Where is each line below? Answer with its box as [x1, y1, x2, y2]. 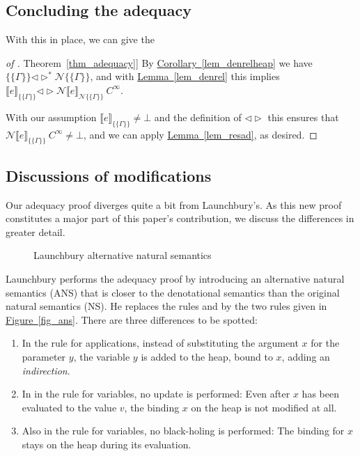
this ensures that [267, 109, 339, 124]
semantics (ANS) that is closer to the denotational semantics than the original [6, 285, 340, 299]
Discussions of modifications [6, 164, 212, 186]
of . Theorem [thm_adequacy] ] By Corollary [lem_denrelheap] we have [6, 55, 313, 70]
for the [311, 336, 340, 350]
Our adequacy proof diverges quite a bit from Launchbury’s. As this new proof [6, 197, 342, 212]
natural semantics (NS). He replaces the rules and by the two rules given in [6, 299, 327, 313]
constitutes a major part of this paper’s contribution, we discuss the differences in [6, 211, 354, 226]
